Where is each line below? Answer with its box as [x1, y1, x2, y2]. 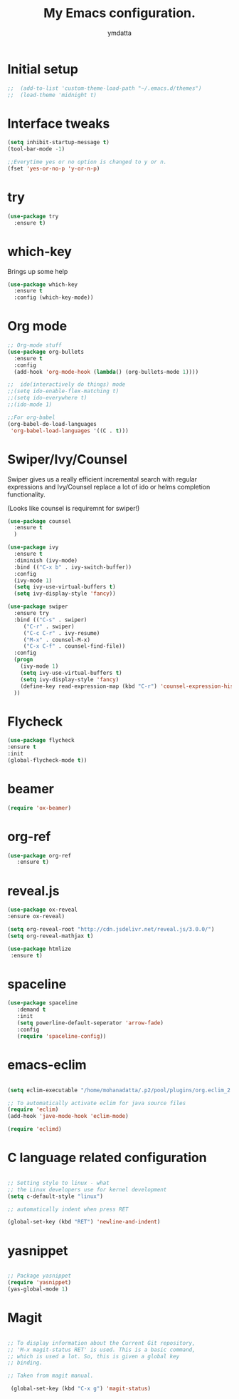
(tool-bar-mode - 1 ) [7, 146, 65, 153]
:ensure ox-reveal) [7, 913, 65, 920]
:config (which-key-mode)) [14, 294, 94, 301]
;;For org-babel [7, 414, 55, 421]
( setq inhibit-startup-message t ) [7, 139, 110, 146]
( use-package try [7, 213, 59, 220]
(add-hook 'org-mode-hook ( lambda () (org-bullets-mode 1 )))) [14, 368, 199, 375]
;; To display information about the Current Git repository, [7, 1339, 196, 1346]
